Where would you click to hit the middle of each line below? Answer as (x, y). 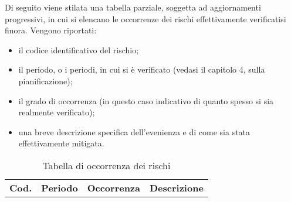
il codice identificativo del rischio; (79, 49)
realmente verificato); (57, 112)
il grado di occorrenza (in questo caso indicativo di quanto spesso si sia (146, 100)
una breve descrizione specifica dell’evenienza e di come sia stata (134, 131)
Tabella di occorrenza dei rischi (106, 165)
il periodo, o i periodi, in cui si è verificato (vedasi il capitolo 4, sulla (142, 69)
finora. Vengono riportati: (51, 30)
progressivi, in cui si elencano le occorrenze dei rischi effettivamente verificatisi (145, 18)
